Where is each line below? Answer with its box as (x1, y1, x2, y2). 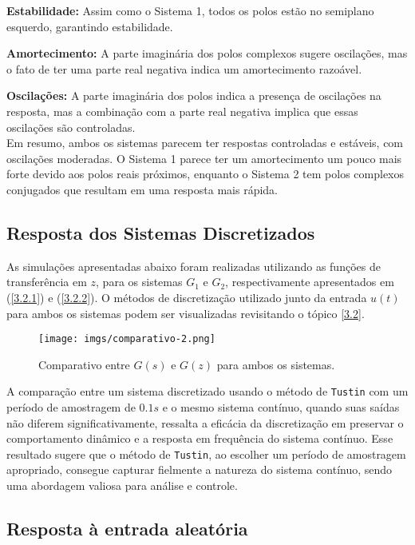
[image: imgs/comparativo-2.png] (38, 333, 215, 345)
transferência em (6, 273, 87, 290)
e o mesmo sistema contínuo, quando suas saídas (162, 399, 400, 416)
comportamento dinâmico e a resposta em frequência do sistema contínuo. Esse (6, 430, 393, 447)
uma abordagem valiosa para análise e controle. (6, 477, 238, 494)
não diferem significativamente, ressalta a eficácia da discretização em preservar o (6, 414, 404, 431)
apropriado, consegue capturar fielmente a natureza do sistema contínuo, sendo (6, 461, 393, 478)
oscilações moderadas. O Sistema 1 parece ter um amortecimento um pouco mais (6, 149, 402, 166)
